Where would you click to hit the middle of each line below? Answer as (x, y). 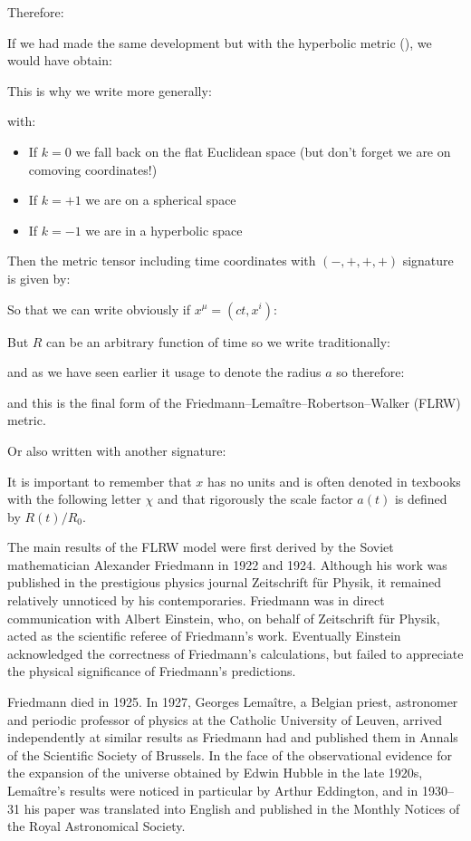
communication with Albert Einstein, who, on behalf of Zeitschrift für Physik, (224, 618)
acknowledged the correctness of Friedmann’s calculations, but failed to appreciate (235, 653)
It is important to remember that (100, 481)
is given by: (39, 278)
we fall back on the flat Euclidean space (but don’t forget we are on (263, 151)
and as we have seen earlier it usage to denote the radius (164, 372)
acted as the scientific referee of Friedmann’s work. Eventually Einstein (204, 636)
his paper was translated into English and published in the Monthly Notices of (242, 808)
